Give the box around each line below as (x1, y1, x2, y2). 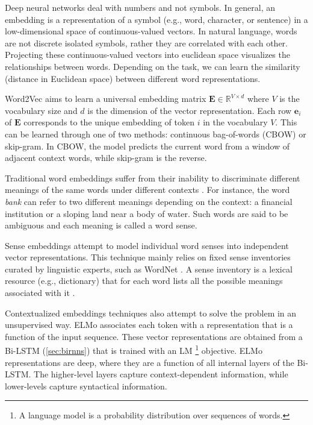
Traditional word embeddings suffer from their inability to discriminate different (5, 171, 300, 184)
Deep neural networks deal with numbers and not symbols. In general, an (5, 1, 276, 13)
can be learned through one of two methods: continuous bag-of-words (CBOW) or (5, 127, 306, 140)
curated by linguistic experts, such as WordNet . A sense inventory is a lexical (5, 262, 293, 275)
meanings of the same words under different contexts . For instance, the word (5, 183, 290, 196)
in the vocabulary (203, 116, 268, 128)
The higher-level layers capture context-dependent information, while (34, 368, 288, 380)
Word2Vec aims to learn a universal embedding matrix (5, 92, 206, 105)
